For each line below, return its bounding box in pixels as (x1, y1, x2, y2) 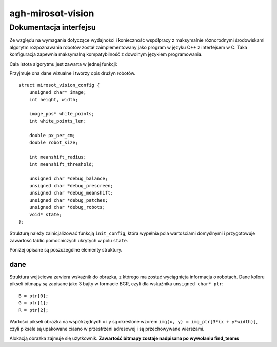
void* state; (29, 211, 62, 218)
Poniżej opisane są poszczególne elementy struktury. (9, 246, 123, 253)
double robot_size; (29, 140, 78, 146)
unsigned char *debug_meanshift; (29, 190, 114, 196)
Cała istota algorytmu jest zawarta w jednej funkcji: (9, 61, 117, 67)
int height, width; (29, 97, 78, 103)
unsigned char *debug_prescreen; (29, 183, 114, 188)
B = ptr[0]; (18, 293, 49, 299)
